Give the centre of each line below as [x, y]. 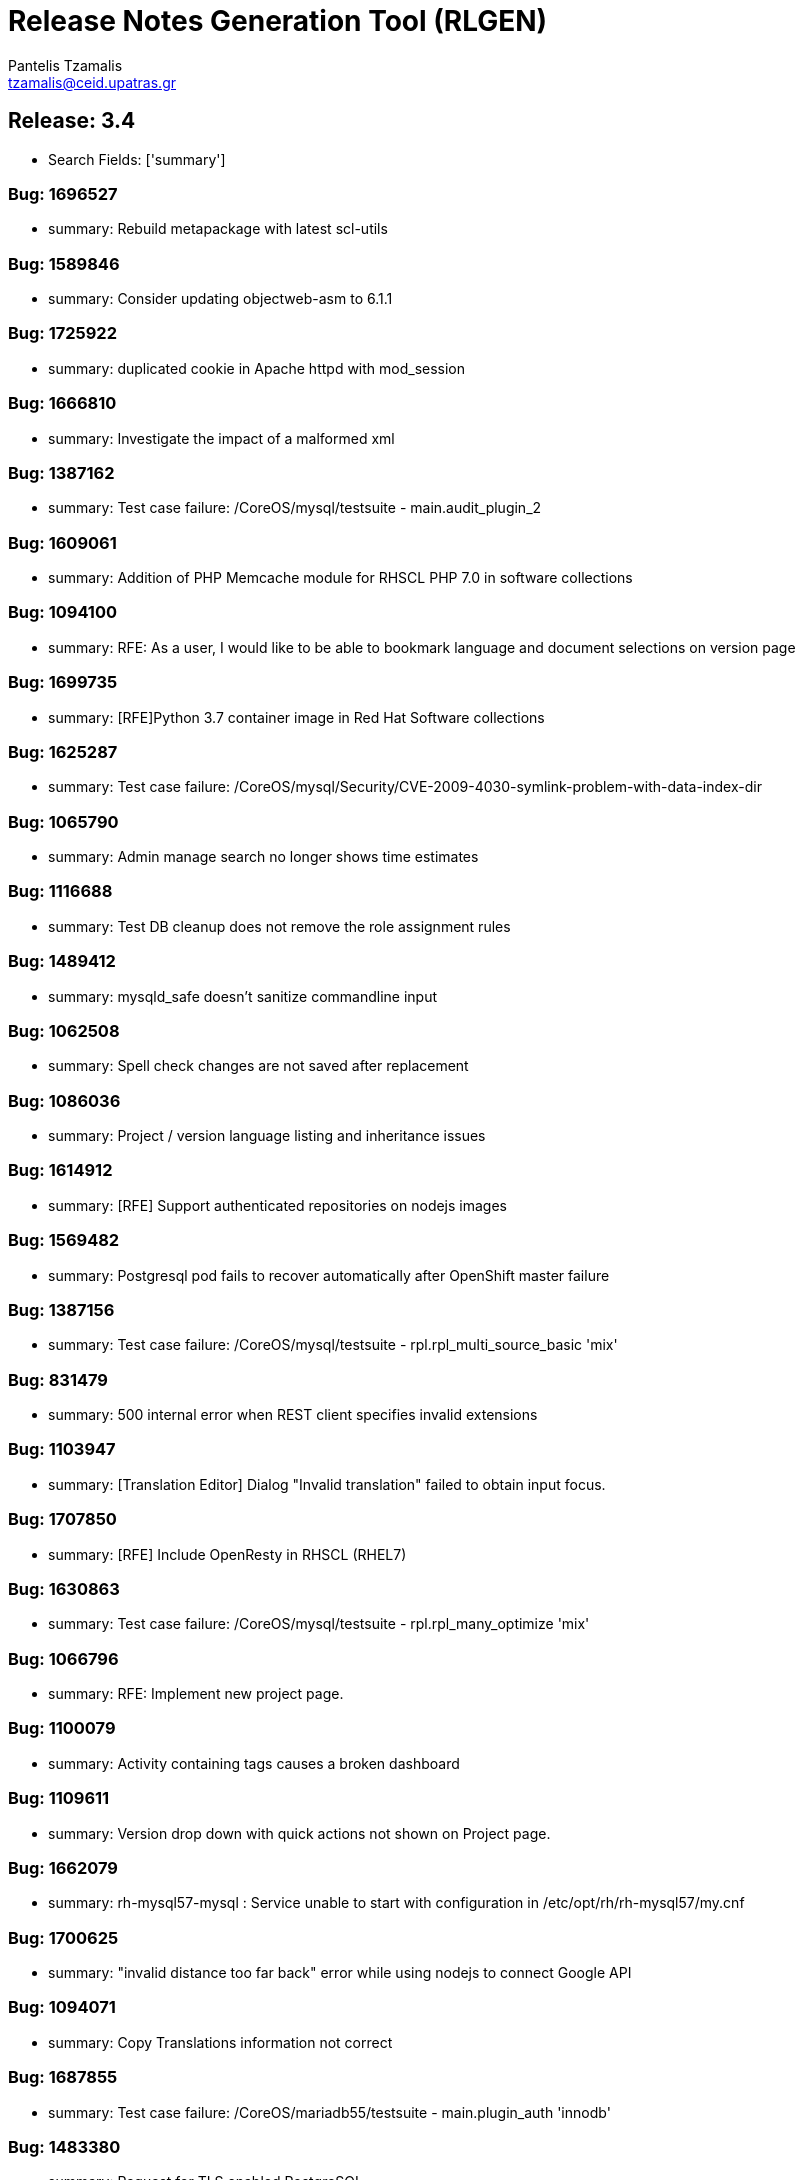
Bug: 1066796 [63, 1658]
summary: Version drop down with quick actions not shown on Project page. [299, 1833]
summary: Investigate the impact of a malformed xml [221, 438]
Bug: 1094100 [62, 612]
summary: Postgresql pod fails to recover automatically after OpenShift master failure [329, 1275]
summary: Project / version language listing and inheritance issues [267, 1136]
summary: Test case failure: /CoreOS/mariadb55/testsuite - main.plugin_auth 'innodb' [329, 2112]
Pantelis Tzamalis [65, 65]
